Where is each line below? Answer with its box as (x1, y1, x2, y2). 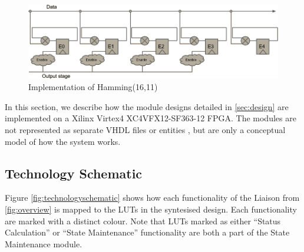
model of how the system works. (5, 135, 121, 147)
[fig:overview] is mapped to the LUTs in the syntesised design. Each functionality (5, 203, 297, 215)
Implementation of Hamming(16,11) (28, 81, 158, 93)
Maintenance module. (5, 237, 82, 250)
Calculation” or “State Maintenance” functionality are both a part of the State (5, 226, 290, 238)
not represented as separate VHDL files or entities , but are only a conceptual (5, 123, 286, 135)
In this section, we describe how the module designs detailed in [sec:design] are (5, 100, 289, 112)
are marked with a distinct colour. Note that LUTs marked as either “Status (5, 214, 281, 227)
